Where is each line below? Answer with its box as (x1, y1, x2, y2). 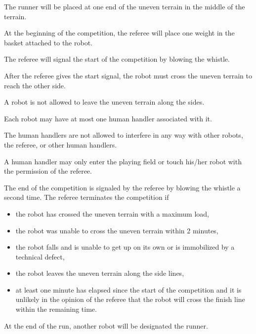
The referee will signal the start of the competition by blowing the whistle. (4, 54, 230, 64)
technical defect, (15, 251, 65, 261)
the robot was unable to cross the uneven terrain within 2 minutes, (15, 225, 218, 235)
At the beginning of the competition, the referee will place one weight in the (4, 28, 235, 38)
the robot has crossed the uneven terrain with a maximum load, (15, 208, 210, 219)
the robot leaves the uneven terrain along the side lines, (15, 268, 184, 278)
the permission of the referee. (4, 166, 92, 176)
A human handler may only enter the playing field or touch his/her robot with (4, 156, 242, 166)
